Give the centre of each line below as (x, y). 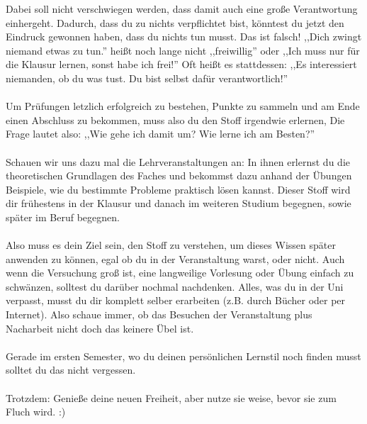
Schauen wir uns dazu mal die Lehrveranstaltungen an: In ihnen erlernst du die (178, 161)
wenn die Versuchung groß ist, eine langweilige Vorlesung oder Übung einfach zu (180, 273)
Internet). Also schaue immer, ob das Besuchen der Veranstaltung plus (159, 314)
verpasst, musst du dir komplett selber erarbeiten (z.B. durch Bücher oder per (176, 300)
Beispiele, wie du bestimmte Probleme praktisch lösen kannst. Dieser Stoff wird (178, 189)
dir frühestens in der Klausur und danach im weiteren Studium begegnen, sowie (179, 203)
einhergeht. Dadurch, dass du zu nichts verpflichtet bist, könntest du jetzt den (175, 22)
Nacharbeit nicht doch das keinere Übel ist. (100, 328)
